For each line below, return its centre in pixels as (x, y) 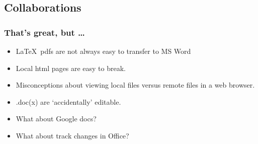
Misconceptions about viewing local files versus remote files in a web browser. (135, 85)
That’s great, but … (45, 32)
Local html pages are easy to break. (71, 68)
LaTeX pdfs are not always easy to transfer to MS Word (103, 51)
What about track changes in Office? (72, 135)
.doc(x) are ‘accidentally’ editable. (68, 101)
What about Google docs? (56, 119)
